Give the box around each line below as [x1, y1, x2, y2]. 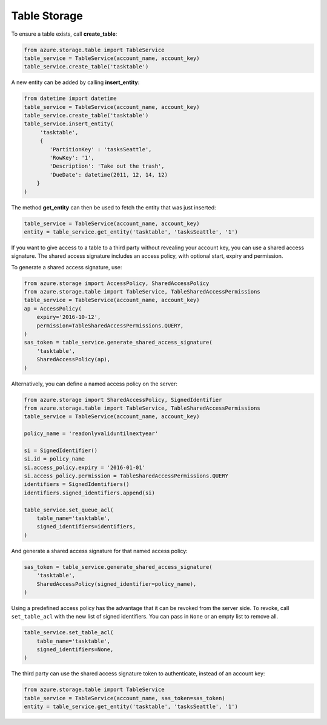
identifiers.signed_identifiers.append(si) [24, 489, 156, 496]
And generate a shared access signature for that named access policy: [11, 547, 188, 554]
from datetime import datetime [24, 95, 117, 102]
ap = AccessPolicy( [24, 305, 82, 312]
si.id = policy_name [24, 456, 85, 462]
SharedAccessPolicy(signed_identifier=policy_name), [36, 580, 197, 587]
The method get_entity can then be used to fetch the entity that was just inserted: [11, 203, 216, 211]
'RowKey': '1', [49, 154, 95, 162]
